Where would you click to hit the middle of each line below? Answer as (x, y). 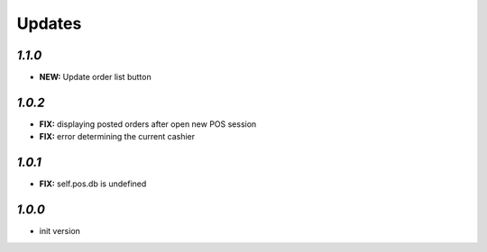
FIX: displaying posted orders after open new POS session (148, 124)
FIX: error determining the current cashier (117, 137)
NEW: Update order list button (96, 77)
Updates (49, 23)
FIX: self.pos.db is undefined (93, 184)
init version (60, 231)
